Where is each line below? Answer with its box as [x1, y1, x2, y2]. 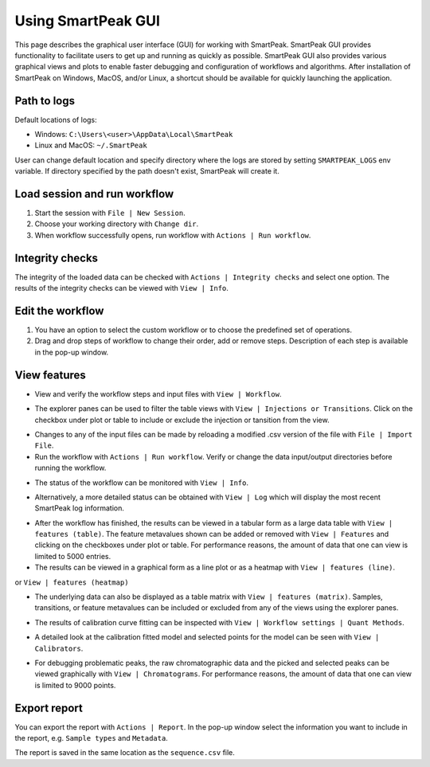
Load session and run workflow [14, 187, 174, 201]
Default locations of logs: [14, 115, 97, 124]
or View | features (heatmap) [14, 577, 129, 587]
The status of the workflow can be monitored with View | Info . [34, 478, 249, 487]
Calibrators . [34, 644, 84, 653]
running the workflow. [34, 463, 107, 473]
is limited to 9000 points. [34, 680, 116, 690]
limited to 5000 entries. [34, 551, 111, 561]
